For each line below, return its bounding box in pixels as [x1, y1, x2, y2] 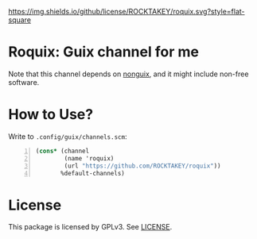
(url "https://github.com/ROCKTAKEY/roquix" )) [64, 162, 221, 170]
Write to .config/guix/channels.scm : [8, 131, 127, 141]
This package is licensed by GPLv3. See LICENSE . [8, 222, 173, 232]
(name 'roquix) [64, 154, 115, 162]
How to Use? [8, 106, 94, 124]
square [8, 15, 32, 25]
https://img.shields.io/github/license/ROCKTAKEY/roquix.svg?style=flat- [8, 7, 245, 16]
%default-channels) [60, 169, 125, 177]
